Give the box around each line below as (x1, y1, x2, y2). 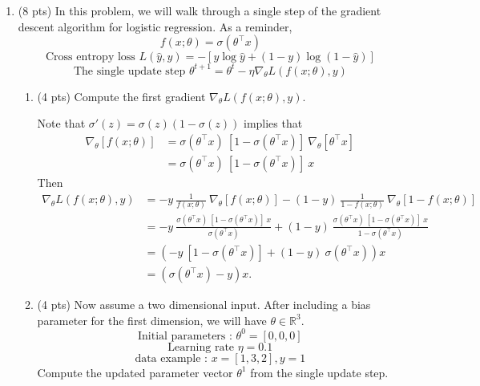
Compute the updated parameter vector (37, 364, 233, 380)
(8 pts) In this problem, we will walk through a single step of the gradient (18, 2, 381, 18)
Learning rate (167, 341, 235, 353)
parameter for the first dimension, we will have (37, 311, 267, 328)
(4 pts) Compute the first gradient (37, 87, 206, 104)
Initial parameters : (137, 330, 232, 342)
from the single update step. (250, 364, 389, 380)
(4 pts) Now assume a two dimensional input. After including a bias (37, 296, 371, 313)
